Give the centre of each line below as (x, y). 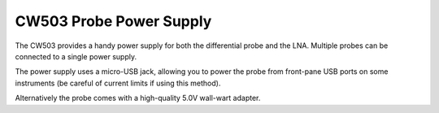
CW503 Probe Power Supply (113, 21)
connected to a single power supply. (76, 56)
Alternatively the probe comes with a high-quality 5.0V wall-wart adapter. (138, 98)
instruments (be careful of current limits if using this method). (118, 83)
